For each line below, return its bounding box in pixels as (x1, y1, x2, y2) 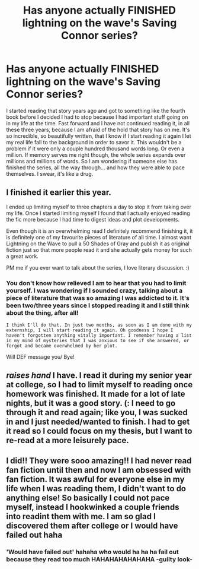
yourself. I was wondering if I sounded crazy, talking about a (6, 286, 183, 295)
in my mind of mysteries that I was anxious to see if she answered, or (6, 338, 190, 344)
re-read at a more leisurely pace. (6, 435, 129, 445)
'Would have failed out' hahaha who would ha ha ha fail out (6, 548, 179, 556)
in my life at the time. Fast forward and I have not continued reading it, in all (6, 119, 190, 127)
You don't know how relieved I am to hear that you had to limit (6, 279, 187, 287)
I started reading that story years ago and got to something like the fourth (6, 107, 185, 114)
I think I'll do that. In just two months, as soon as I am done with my (6, 322, 192, 328)
